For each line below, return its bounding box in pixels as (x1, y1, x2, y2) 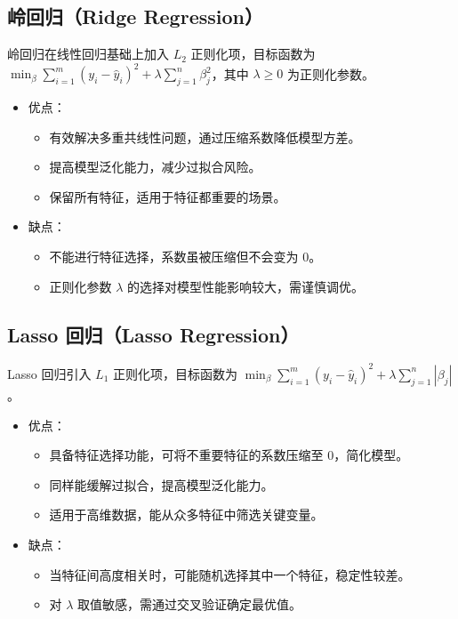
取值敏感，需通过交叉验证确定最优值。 (77, 595, 302, 614)
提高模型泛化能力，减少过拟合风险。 (49, 157, 261, 176)
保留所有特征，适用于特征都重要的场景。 (49, 187, 286, 205)
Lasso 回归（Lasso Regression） (7, 320, 300, 348)
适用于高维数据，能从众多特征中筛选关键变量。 (49, 505, 324, 524)
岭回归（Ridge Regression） (7, 3, 263, 30)
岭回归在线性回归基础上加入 (7, 44, 169, 63)
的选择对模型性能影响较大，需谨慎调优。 (127, 277, 365, 295)
